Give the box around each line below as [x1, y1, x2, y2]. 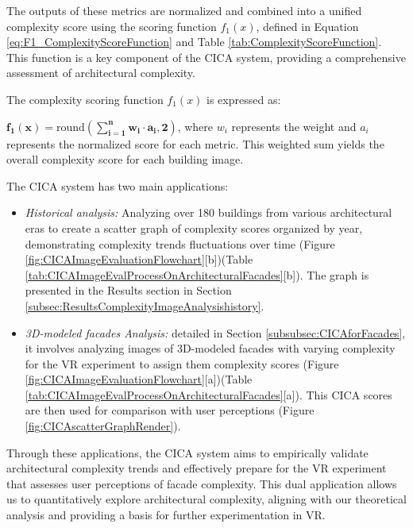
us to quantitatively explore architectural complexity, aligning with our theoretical [6, 491, 407, 507]
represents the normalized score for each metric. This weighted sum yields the [6, 135, 384, 152]
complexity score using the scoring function [6, 17, 217, 34]
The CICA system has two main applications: [6, 177, 229, 194]
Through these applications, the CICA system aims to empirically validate [6, 444, 369, 461]
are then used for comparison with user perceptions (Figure [25, 402, 315, 418]
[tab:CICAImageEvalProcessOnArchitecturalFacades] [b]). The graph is [25, 266, 369, 283]
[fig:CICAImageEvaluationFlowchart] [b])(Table [25, 251, 253, 268]
